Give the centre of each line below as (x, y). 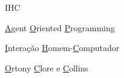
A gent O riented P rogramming (60, 27)
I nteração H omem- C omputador (62, 48)
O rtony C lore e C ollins (47, 67)
